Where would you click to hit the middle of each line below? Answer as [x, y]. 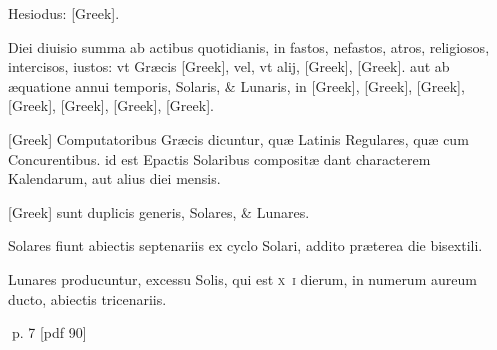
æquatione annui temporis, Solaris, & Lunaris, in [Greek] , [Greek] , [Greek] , [236, 85]
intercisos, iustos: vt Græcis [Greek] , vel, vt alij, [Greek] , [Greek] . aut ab [229, 66]
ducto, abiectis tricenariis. [87, 298]
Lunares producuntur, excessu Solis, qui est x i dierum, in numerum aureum [242, 278]
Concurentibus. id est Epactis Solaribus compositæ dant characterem [219, 158]
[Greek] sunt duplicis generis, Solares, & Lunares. [159, 211]
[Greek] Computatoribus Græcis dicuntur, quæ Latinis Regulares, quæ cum [238, 138]
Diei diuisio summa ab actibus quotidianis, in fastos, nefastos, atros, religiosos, [249, 46]
